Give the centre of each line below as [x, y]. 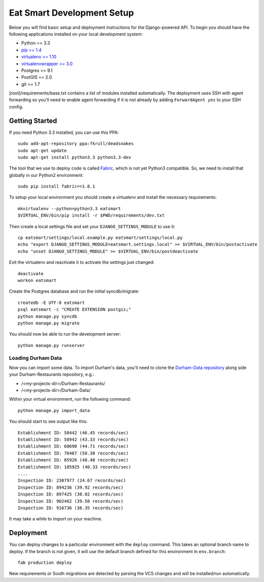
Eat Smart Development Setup [71, 13]
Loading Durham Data [35, 358]
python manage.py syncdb [47, 316]
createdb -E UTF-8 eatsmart [51, 302]
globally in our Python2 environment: [46, 175]
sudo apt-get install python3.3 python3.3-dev [75, 157]
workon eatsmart [37, 280]
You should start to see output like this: [48, 421]
